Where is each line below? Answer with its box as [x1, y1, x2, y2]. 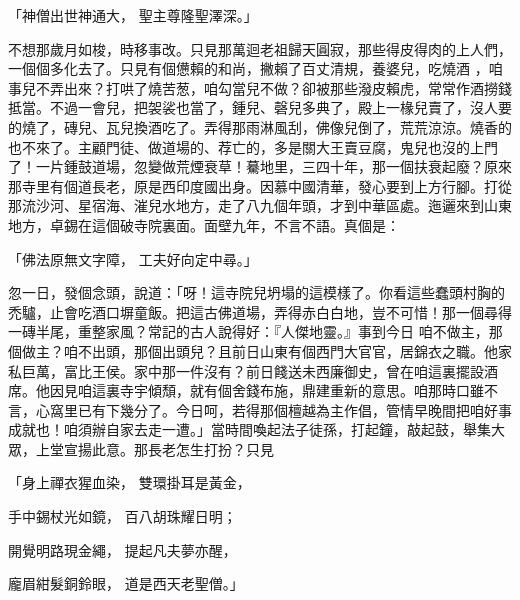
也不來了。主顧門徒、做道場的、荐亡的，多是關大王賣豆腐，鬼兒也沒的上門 [8, 136, 498, 157]
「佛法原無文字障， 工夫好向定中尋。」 [8, 248, 258, 269]
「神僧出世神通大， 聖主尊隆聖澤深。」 [8, 5, 258, 25]
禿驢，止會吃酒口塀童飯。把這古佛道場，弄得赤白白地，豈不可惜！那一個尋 [8, 301, 498, 322]
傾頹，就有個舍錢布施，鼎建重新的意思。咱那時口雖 [147, 380, 484, 401]
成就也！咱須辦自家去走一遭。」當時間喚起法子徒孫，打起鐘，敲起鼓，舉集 [8, 419, 491, 440]
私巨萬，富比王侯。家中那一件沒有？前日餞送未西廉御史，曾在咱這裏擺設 [8, 360, 484, 381]
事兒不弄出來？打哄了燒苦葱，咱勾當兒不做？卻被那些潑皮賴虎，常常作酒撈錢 [8, 77, 512, 98]
